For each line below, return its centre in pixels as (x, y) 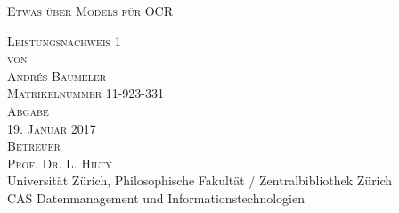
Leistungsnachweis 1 (64, 41)
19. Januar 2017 (52, 128)
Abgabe (28, 110)
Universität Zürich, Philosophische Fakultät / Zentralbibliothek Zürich (200, 180)
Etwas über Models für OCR (90, 11)
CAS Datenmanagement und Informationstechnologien (156, 197)
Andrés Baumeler (57, 75)
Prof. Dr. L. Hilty (60, 163)
